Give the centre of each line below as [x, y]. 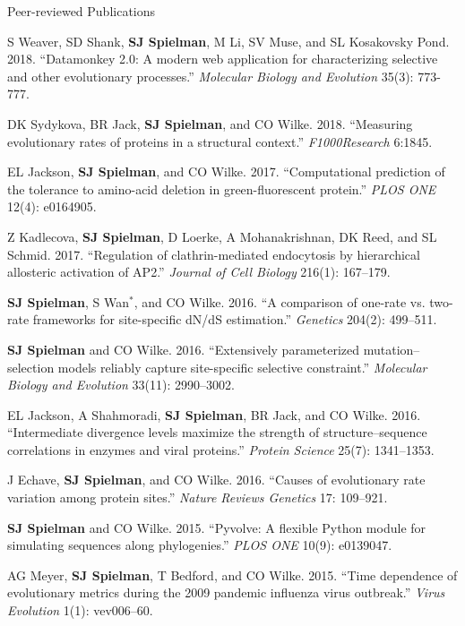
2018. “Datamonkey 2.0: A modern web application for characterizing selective [223, 59]
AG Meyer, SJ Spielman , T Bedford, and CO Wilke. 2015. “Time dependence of [232, 575]
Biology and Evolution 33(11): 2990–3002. [121, 385]
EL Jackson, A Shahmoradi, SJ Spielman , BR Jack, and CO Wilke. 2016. [214, 414]
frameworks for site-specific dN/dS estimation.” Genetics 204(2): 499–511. [235, 319]
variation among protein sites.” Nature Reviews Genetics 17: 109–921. [198, 497]
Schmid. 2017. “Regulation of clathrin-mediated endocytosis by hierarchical [214, 254]
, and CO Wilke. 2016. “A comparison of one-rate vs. [280, 301]
